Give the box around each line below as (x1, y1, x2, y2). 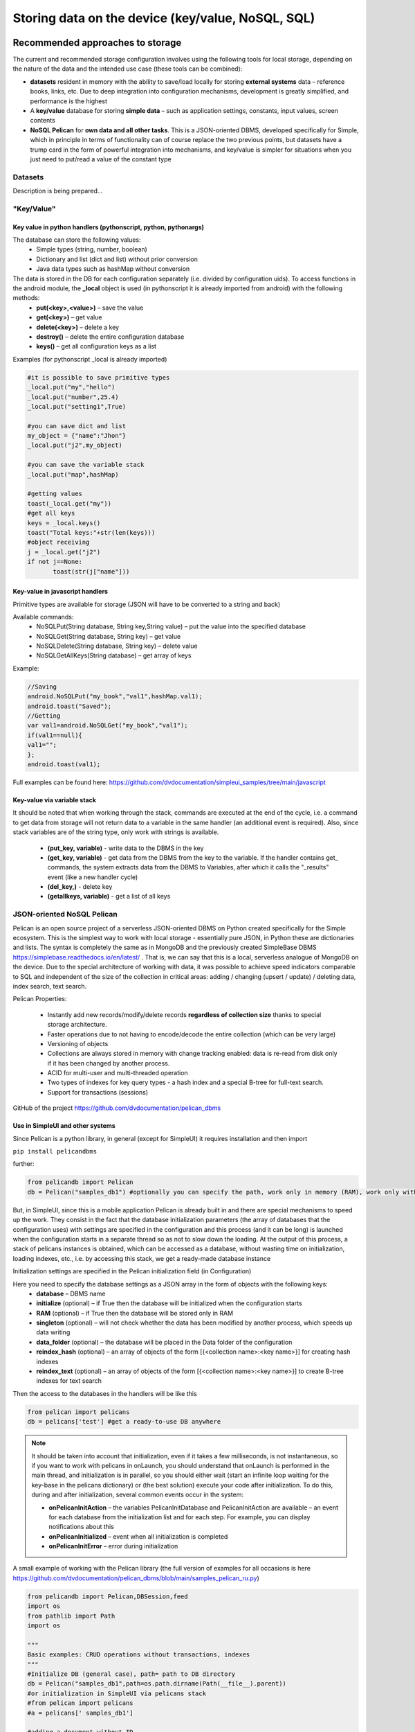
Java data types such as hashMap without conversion (36, 265, 190, 273)
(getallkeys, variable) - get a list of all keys (47, 892, 171, 901)
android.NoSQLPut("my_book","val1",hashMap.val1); (27, 693, 203, 700)
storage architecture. (47, 1020, 107, 1029)
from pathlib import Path (27, 1611, 116, 1620)
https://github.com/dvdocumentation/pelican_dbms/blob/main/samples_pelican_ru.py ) (12, 1573, 259, 1582)
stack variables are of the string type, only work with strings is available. (12, 828, 219, 836)
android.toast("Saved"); (27, 702, 112, 710)
